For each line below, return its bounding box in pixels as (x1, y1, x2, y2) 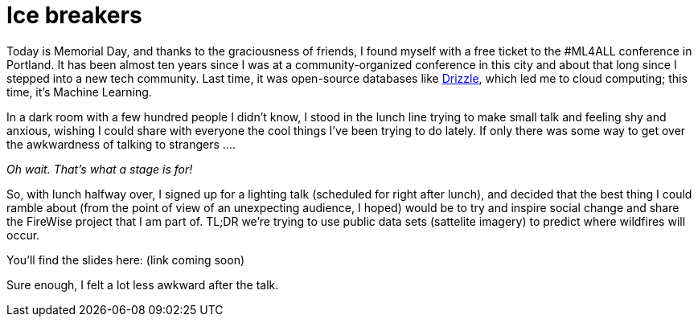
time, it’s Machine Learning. (6, 84, 152, 99)
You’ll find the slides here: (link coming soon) (6, 252, 245, 267)
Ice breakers (6, 2, 142, 29)
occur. (6, 227, 40, 242)
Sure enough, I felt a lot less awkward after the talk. (6, 277, 279, 292)
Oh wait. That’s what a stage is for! (6, 161, 193, 176)
